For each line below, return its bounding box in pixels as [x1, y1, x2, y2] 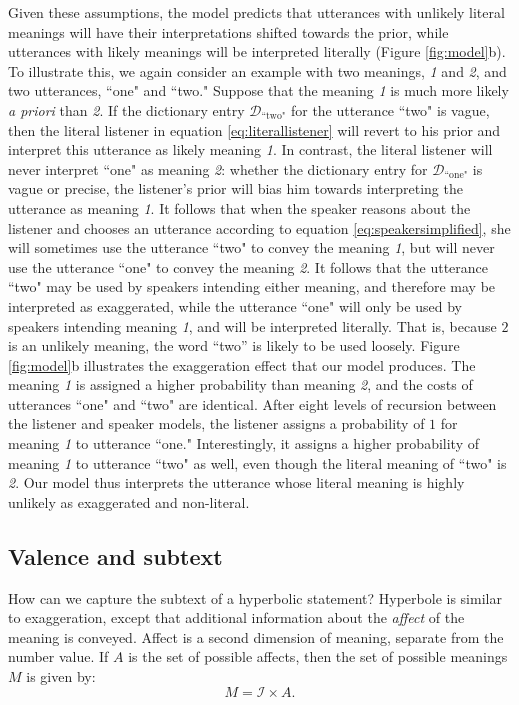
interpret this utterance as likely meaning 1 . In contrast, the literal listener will [8, 139, 493, 160]
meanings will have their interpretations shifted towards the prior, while [8, 21, 449, 42]
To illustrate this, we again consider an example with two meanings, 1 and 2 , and [8, 60, 507, 81]
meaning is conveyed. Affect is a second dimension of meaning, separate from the [8, 626, 504, 647]
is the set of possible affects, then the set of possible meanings [128, 646, 508, 667]
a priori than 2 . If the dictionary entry [8, 99, 245, 120]
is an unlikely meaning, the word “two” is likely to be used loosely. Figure [8, 335, 460, 356]
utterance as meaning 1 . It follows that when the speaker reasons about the [8, 197, 471, 218]
